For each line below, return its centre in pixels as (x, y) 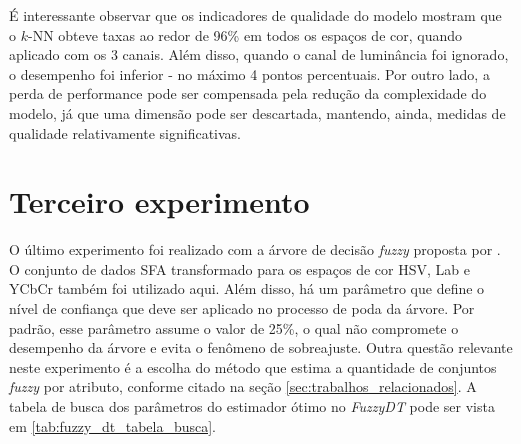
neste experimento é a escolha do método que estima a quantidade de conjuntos (253, 366)
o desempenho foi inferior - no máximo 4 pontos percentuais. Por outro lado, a (249, 73)
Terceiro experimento (159, 201)
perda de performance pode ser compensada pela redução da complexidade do (248, 93)
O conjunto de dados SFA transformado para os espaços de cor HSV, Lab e (239, 268)
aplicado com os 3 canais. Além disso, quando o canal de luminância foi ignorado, (259, 54)
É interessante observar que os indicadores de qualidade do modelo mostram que (255, 15)
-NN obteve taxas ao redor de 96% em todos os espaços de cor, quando (245, 34)
